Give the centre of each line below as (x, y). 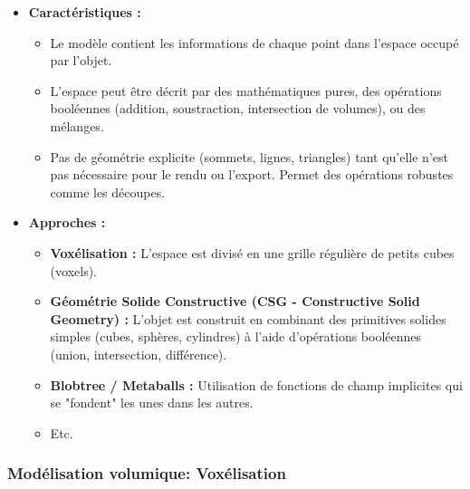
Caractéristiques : (85, 12)
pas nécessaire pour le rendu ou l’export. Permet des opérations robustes (252, 174)
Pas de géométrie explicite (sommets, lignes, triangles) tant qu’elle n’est (249, 156)
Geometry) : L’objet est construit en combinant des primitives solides (248, 318)
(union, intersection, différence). (139, 354)
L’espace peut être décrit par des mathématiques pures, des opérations (246, 90)
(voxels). (74, 270)
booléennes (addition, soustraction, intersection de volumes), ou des (238, 108)
